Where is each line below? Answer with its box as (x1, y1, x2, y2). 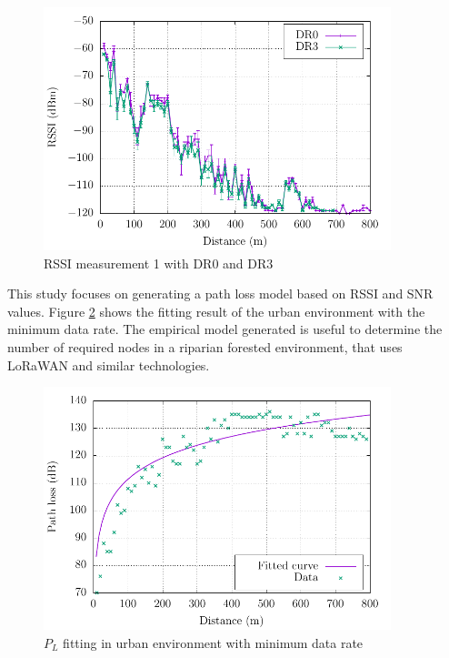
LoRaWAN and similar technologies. (7, 355, 210, 374)
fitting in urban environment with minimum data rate (63, 633, 364, 652)
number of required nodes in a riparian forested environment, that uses (7, 338, 403, 357)
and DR (223, 253, 267, 272)
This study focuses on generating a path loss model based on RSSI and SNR (7, 284, 434, 303)
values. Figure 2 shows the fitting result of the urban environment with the (7, 301, 425, 320)
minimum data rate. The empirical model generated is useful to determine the (7, 319, 443, 339)
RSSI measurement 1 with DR (44, 253, 213, 272)
